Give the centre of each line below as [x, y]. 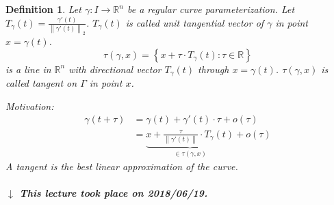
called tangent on [41, 83]
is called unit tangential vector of [195, 22]
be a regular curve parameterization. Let [211, 9]
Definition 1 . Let [43, 9]
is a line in [28, 69]
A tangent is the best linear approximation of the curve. [122, 166]
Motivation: [30, 106]
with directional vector [115, 69]
